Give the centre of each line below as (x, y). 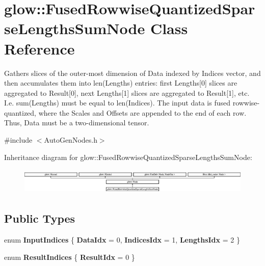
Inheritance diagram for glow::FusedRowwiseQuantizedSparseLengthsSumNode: (128, 157)
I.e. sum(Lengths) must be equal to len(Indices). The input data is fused (117, 103)
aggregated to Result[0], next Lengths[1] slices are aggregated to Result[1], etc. (127, 92)
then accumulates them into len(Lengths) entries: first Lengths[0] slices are (121, 83)
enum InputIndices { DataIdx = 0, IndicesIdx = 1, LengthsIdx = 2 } (122, 240)
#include (18, 140)
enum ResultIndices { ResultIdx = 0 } (70, 257)
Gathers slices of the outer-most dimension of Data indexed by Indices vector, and (132, 73)
